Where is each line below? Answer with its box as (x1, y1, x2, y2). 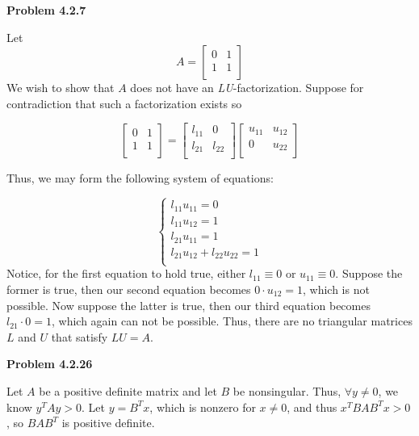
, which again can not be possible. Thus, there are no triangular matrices (51, 312, 413, 329)
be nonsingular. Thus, (233, 382, 341, 399)
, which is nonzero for (149, 398, 256, 415)
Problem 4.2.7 (6, 2, 86, 18)
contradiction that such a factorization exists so (6, 94, 242, 111)
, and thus (287, 398, 337, 415)
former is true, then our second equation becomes (6, 281, 251, 298)
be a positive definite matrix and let (39, 382, 217, 399)
